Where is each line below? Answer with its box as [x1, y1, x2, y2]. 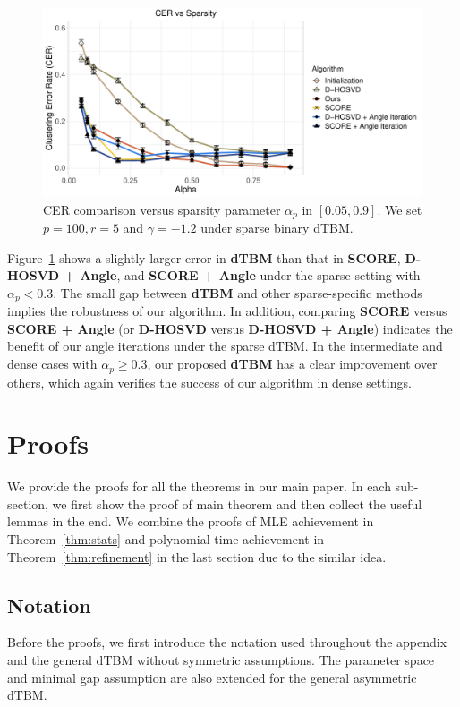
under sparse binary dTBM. [200, 218, 354, 237]
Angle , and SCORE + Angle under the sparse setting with [80, 266, 421, 285]
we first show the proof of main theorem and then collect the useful [52, 494, 422, 513]
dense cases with [7, 354, 98, 373]
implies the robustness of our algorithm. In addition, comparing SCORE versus [7, 302, 447, 320]
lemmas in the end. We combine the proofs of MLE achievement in [7, 512, 374, 531]
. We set [377, 200, 422, 218]
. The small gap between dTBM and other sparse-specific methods [53, 283, 422, 302]
